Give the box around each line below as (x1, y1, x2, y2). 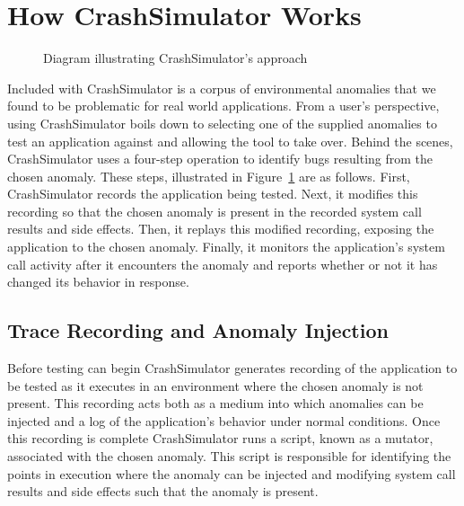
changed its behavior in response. (7, 272, 189, 291)
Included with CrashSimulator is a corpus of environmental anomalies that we (7, 78, 436, 97)
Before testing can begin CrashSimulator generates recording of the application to (7, 359, 458, 377)
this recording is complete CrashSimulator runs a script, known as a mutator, (7, 429, 433, 448)
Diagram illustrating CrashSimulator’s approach (43, 49, 308, 67)
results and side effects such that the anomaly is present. (7, 482, 319, 501)
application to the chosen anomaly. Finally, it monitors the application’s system (7, 237, 445, 256)
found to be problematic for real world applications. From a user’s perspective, (7, 96, 440, 115)
